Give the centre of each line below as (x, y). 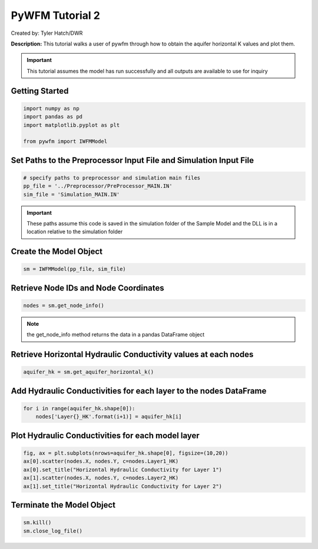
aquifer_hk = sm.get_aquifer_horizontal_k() (89, 372)
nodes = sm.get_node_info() (64, 306)
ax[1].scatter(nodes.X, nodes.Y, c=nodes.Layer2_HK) (101, 478)
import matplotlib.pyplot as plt (72, 125)
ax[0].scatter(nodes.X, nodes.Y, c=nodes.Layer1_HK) (101, 461)
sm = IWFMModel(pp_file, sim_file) (74, 269)
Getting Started (40, 91)
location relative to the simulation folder (75, 232)
